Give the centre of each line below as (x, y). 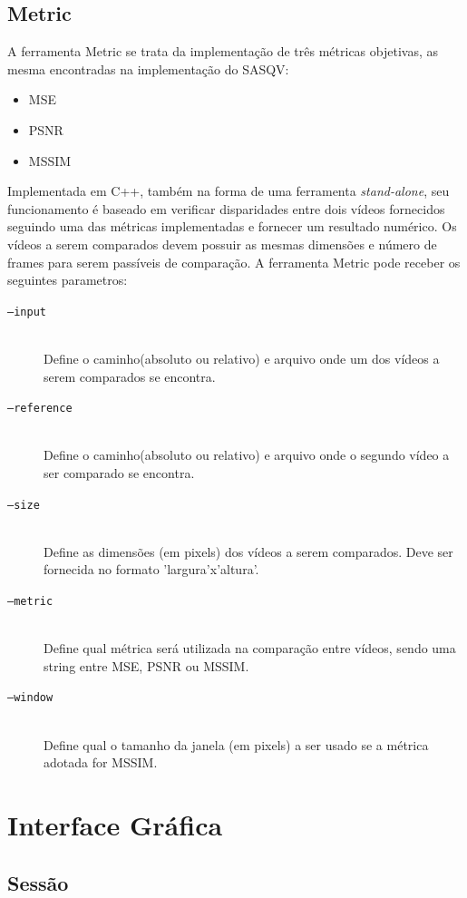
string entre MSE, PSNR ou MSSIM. (146, 665)
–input (27, 312)
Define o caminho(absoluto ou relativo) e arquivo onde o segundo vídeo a (247, 455)
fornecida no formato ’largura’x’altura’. (151, 569)
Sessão (38, 882)
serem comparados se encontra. (130, 376)
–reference (40, 409)
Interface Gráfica (115, 825)
